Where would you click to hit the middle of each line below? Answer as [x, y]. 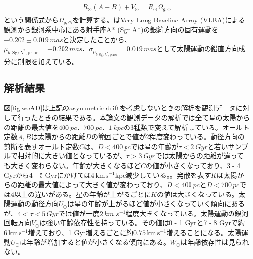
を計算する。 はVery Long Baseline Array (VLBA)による [159, 19]
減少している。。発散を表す [168, 175]
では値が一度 [79, 213]
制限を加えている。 [48, 61]
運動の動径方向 [34, 204]
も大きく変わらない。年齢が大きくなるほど [72, 165]
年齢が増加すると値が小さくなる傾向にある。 [98, 242]
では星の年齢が [155, 146]
